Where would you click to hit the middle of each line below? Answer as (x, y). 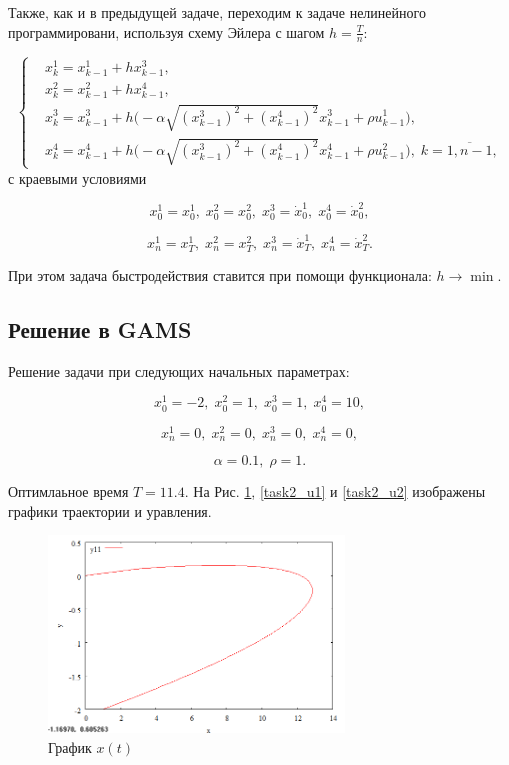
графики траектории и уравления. (110, 510)
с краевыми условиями (77, 177)
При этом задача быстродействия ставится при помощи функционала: (220, 274)
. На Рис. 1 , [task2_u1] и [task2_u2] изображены (335, 491)
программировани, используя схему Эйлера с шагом (166, 31)
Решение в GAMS (100, 328)
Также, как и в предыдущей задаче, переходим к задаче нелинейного (217, 12)
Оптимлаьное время (68, 491)
